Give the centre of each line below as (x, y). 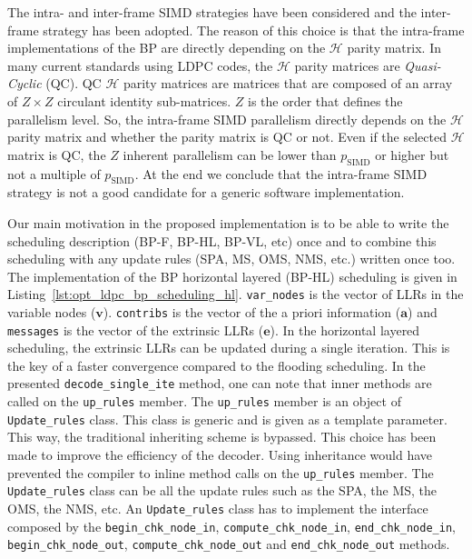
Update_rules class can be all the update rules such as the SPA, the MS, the (222, 490)
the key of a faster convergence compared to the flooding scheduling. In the (216, 365)
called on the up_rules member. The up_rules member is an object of (204, 401)
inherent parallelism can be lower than (230, 154)
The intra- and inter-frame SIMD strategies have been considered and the (212, 12)
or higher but (412, 154)
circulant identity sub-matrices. (144, 100)
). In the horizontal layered (345, 329)
